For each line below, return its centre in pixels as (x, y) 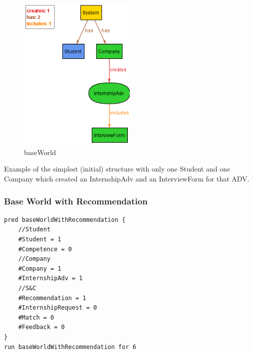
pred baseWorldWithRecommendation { (65, 220)
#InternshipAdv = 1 (50, 278)
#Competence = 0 (45, 249)
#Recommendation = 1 (52, 298)
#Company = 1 (40, 268)
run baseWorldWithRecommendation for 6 (70, 347)
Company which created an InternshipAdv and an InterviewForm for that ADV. (127, 178)
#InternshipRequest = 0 (58, 308)
